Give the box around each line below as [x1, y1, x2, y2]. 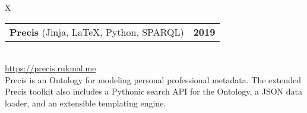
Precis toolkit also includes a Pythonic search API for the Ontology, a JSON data [5, 85, 302, 98]
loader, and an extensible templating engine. [5, 96, 166, 109]
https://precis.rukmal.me [5, 62, 96, 74]
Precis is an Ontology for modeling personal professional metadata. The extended [5, 73, 301, 86]
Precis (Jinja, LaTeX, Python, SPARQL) [10, 24, 184, 39]
